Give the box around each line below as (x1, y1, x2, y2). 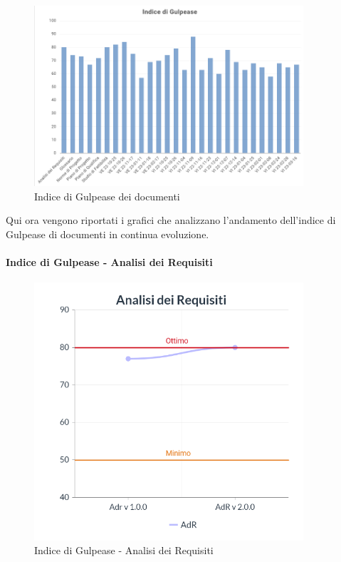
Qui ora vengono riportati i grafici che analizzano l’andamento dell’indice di (6, 213, 336, 228)
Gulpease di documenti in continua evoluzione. (6, 226, 209, 241)
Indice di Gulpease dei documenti (34, 188, 180, 203)
